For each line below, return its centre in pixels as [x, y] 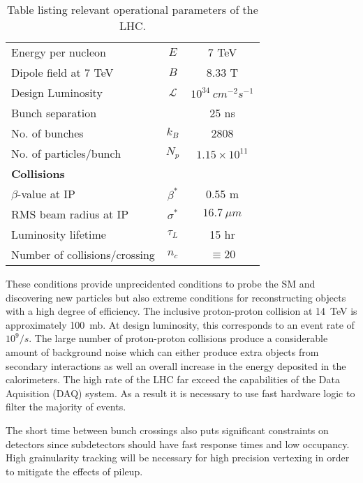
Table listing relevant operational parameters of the [132, 9]
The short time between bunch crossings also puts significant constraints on [167, 430]
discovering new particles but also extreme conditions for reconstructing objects [176, 297]
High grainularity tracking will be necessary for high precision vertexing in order [178, 458]
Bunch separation [54, 113]
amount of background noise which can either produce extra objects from [162, 351]
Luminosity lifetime [59, 234]
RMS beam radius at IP [70, 214]
